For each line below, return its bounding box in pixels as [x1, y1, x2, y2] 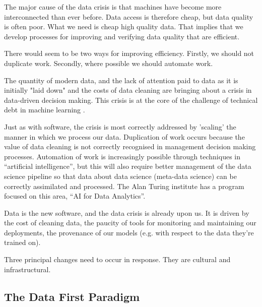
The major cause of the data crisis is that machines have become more [4, 2, 222, 12]
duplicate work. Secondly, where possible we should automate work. [4, 57, 213, 68]
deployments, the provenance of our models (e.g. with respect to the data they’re [4, 227, 254, 237]
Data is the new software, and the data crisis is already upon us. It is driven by [4, 207, 249, 218]
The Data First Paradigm [4, 288, 140, 304]
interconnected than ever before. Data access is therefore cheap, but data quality [4, 11, 253, 22]
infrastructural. [4, 264, 51, 274]
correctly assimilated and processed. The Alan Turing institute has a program [4, 180, 244, 191]
